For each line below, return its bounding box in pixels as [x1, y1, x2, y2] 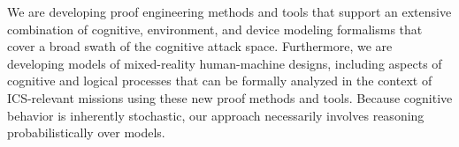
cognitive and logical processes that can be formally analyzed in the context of [7, 71, 432, 90]
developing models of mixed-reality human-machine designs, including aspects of [7, 54, 442, 72]
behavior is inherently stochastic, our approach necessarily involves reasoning [7, 106, 425, 124]
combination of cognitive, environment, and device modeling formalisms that [7, 19, 423, 38]
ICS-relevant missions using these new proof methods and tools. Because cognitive [7, 88, 453, 107]
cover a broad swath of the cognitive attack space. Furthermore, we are [7, 37, 393, 55]
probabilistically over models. [7, 123, 165, 142]
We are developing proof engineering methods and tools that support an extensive [7, 3, 452, 20]
